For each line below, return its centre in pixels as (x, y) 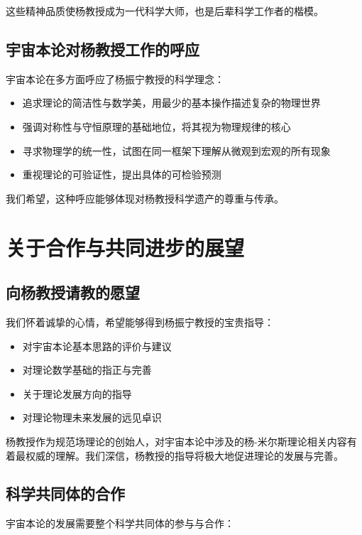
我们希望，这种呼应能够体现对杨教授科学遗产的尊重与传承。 (145, 198)
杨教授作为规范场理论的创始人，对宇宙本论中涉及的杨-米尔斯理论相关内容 (176, 441)
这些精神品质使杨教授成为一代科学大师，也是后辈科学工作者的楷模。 (165, 11)
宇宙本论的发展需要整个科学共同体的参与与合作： (120, 523)
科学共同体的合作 (65, 493)
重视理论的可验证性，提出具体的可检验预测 (122, 174)
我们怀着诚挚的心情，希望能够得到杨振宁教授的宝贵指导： (140, 321)
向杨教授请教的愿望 (73, 292)
